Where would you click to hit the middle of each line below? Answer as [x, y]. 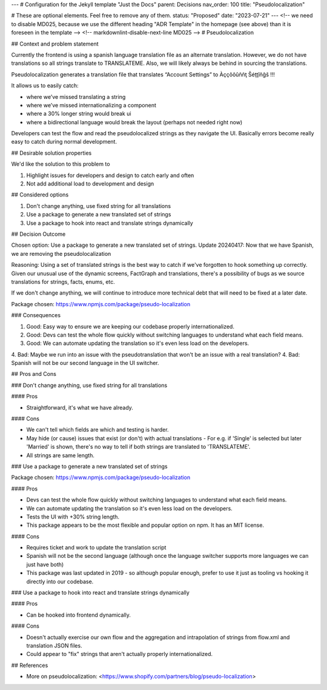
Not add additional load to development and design [90, 184]
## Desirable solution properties [51, 153]
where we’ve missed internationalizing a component [91, 105]
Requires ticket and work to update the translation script [96, 548]
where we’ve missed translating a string [76, 96]
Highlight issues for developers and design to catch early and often [110, 175]
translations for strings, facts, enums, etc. [63, 281]
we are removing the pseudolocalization [61, 253]
